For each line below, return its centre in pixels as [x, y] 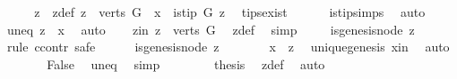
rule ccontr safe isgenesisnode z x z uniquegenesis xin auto [228, 47]
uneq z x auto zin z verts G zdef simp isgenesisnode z [211, 29]
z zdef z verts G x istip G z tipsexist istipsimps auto [230, 12]
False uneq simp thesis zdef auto [186, 63]
